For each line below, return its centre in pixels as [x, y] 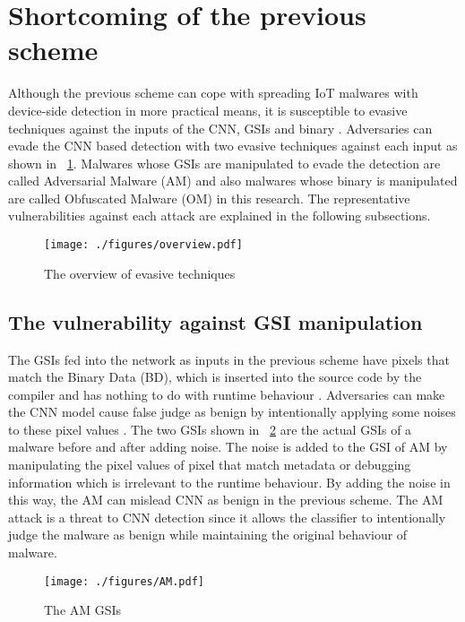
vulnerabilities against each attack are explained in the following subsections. [220, 216]
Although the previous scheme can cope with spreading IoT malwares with [213, 93]
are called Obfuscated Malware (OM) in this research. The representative [209, 198]
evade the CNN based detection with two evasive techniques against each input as [233, 146]
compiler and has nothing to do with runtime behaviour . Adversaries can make [227, 394]
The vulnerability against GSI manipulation [215, 321]
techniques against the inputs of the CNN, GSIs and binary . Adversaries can [220, 128]
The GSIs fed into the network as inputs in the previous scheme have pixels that [229, 359]
